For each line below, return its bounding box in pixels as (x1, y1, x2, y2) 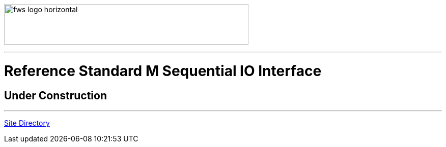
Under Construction (4, 89, 107, 102)
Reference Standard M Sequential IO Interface (4, 62, 322, 80)
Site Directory (4, 118, 50, 127)
